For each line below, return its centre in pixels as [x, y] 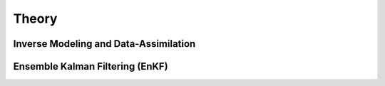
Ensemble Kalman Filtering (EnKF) [91, 66]
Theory [35, 18]
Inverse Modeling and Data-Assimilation [104, 44]
